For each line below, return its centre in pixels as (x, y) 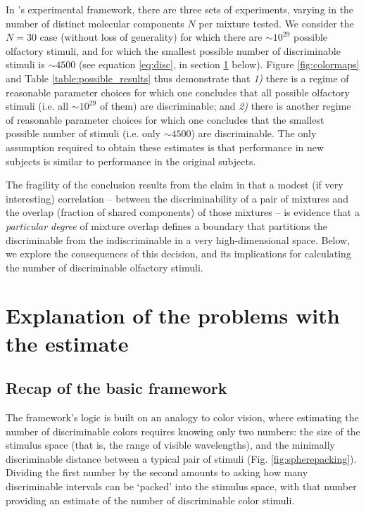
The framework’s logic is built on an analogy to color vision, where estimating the (182, 417)
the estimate (67, 343)
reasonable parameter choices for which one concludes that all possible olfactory (178, 92)
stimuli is (25, 64)
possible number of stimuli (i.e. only (83, 133)
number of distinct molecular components (95, 23)
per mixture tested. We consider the (276, 23)
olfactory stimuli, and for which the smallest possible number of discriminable (173, 50)
